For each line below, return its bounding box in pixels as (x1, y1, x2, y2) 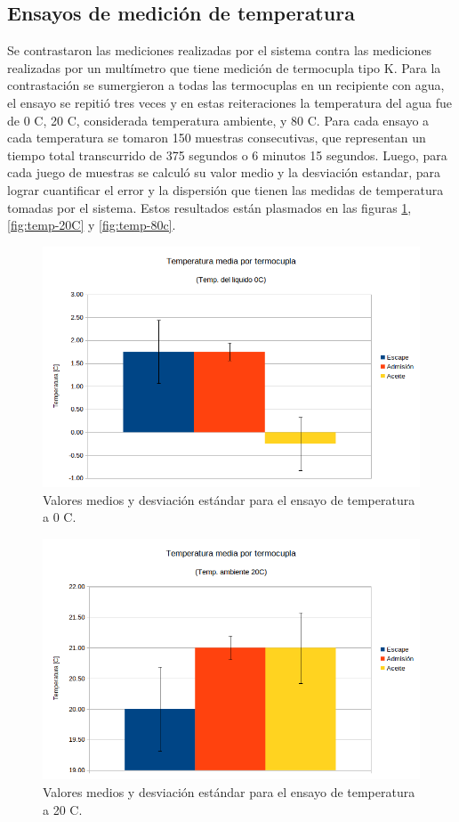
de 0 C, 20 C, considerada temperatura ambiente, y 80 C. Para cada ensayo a (7, 110, 430, 129)
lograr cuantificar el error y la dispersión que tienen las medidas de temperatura (7, 180, 444, 199)
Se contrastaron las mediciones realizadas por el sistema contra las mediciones (7, 41, 432, 60)
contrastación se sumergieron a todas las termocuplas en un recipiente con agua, (7, 76, 445, 94)
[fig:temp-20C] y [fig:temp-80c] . (7, 216, 176, 234)
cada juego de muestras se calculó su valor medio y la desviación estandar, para (7, 163, 441, 182)
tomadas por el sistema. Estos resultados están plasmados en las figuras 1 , (7, 198, 412, 216)
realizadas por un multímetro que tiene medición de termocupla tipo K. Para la (7, 58, 441, 77)
